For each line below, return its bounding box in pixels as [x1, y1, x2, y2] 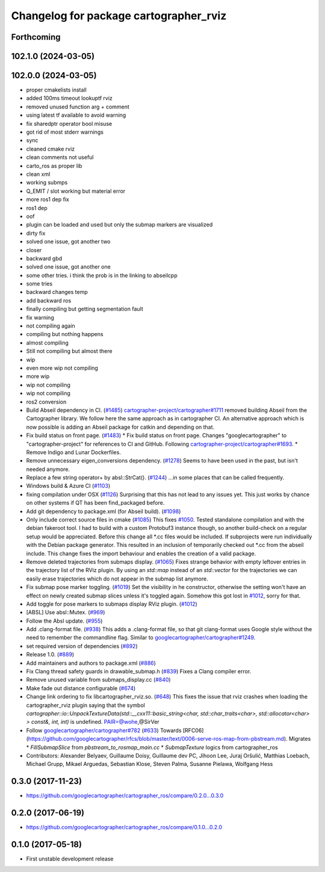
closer [26, 246, 42, 254]
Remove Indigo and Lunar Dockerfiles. [26, 449, 122, 456]
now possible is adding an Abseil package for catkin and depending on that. [26, 423, 215, 431]
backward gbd [26, 255, 63, 262]
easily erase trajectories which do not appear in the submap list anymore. [26, 575, 208, 582]
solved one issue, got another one [26, 263, 111, 270]
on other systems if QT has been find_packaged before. [26, 499, 165, 506]
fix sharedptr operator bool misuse [26, 120, 113, 127]
